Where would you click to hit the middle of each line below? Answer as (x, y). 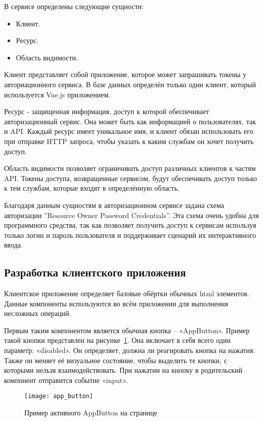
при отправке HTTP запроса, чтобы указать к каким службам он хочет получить (129, 141)
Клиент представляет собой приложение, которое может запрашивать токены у (125, 74)
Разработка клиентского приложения (95, 272)
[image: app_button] (59, 396)
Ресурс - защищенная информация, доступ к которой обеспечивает (107, 111)
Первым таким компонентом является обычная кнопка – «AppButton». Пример (127, 330)
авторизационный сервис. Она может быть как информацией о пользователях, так (130, 121)
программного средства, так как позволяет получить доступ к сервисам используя (130, 225)
